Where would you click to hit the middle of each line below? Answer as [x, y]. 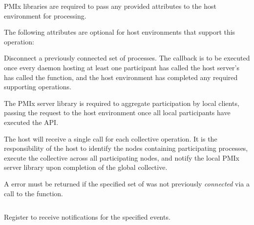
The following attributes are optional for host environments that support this [120, 32]
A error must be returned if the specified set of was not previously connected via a [127, 183]
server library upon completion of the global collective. [86, 167]
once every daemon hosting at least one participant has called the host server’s [122, 67]
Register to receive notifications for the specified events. [87, 217]
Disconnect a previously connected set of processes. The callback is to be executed [127, 58]
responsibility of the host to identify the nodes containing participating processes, [126, 148]
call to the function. [33, 193]
